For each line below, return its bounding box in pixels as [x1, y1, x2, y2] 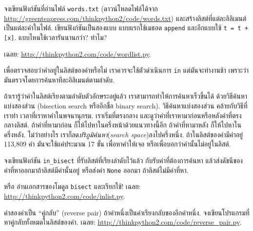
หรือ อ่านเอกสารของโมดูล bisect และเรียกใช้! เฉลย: [4, 181, 141, 191]
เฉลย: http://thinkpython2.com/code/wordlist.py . [4, 48, 151, 59]
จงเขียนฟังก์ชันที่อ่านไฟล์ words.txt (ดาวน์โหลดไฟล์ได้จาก [4, 3, 158, 13]
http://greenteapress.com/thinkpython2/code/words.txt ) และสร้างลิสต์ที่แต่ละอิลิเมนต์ [4, 13, 247, 23]
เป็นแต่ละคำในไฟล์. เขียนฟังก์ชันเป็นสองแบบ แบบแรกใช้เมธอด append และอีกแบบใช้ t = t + [4, 22, 248, 33]
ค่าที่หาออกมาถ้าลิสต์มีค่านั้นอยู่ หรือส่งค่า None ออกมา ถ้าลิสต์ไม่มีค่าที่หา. [4, 165, 189, 175]
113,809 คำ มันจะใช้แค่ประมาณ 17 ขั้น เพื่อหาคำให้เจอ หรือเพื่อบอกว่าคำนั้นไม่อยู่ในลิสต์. [4, 139, 231, 149]
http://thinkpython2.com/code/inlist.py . [4, 190, 125, 201]
